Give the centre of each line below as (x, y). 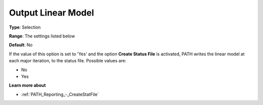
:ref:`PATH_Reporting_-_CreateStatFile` (60, 94)
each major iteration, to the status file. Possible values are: (68, 61)
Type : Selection (25, 27)
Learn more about (28, 86)
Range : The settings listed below (42, 36)
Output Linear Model (52, 13)
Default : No (21, 45)
